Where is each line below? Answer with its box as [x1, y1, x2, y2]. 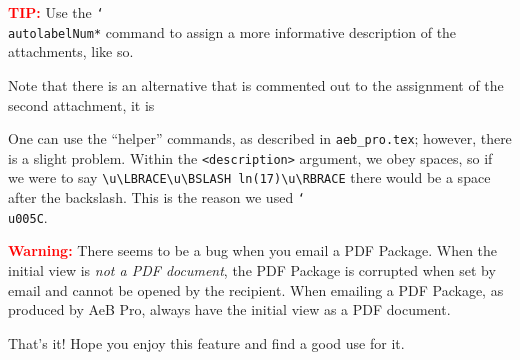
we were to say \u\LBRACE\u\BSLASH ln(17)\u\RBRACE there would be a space [8, 167, 491, 188]
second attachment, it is [8, 94, 155, 115]
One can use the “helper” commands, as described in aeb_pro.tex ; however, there [8, 128, 512, 149]
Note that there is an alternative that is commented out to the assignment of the [8, 74, 504, 95]
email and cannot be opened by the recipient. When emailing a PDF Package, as [8, 279, 504, 300]
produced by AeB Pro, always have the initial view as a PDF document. [8, 299, 451, 320]
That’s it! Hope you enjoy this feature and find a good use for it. [8, 332, 405, 353]
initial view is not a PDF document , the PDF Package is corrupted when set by [8, 259, 496, 280]
